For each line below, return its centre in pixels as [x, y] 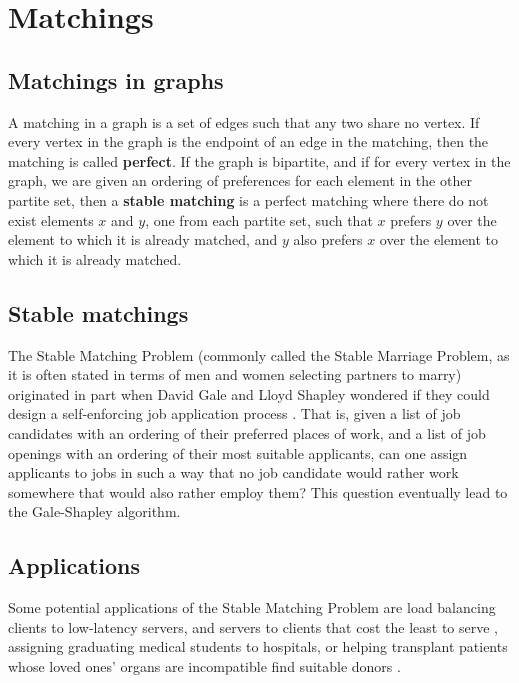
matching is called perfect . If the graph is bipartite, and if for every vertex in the [259, 160]
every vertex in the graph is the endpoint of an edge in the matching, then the [248, 141]
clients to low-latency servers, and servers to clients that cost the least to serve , [253, 626]
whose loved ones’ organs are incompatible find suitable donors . [204, 665]
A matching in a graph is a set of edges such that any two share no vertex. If [244, 121]
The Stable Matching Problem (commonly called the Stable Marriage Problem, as [259, 354]
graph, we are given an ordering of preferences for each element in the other [240, 180]
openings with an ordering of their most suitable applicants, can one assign [238, 452]
